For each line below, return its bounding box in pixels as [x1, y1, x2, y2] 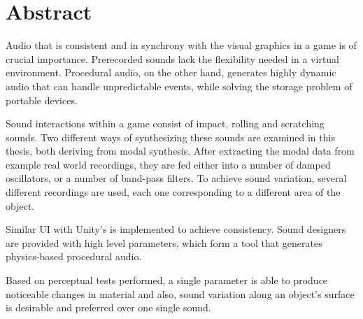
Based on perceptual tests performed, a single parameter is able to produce [6, 273, 328, 288]
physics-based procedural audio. [6, 249, 142, 264]
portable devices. [6, 92, 78, 107]
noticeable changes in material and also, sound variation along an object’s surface [6, 286, 355, 301]
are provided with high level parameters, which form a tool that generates [6, 235, 322, 250]
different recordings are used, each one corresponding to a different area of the [6, 185, 341, 199]
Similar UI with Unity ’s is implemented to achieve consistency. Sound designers [6, 222, 346, 236]
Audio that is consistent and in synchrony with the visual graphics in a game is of [6, 38, 357, 52]
